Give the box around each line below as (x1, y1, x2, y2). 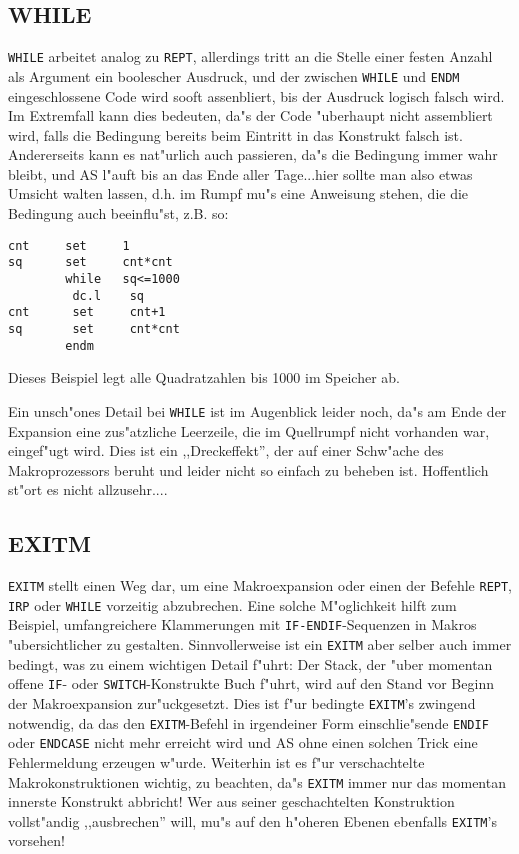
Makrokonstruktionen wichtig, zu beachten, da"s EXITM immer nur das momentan (8, 771, 506, 792)
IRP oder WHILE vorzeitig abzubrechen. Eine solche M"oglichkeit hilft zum (8, 594, 457, 615)
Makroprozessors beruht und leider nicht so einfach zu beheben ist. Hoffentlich (8, 459, 489, 480)
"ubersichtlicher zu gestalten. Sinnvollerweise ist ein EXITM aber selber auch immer (8, 634, 512, 655)
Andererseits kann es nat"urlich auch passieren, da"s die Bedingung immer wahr (8, 144, 498, 165)
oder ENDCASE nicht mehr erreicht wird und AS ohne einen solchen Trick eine (8, 732, 478, 753)
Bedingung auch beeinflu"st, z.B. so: (8, 203, 229, 224)
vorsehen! (8, 830, 65, 851)
